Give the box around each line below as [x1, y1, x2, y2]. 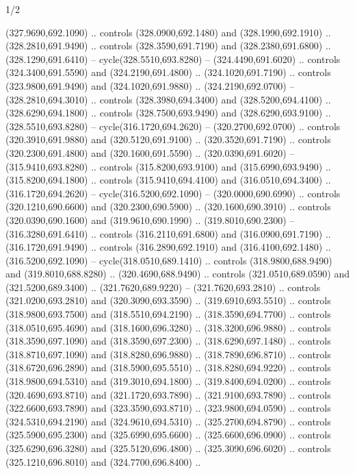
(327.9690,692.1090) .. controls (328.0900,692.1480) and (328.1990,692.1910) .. [5, 25, 331, 39]
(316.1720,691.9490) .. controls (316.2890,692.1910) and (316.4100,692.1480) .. [5, 240, 331, 254]
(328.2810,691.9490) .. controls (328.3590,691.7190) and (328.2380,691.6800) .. [5, 38, 331, 53]
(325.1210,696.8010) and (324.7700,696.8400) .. [5, 454, 201, 469]
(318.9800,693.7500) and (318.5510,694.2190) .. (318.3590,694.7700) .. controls [5, 307, 331, 321]
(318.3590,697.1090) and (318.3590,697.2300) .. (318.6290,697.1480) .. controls [5, 334, 331, 348]
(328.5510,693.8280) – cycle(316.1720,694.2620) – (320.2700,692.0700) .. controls [5, 118, 341, 133]
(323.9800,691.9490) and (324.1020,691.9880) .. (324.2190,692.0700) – [5, 78, 295, 92]
